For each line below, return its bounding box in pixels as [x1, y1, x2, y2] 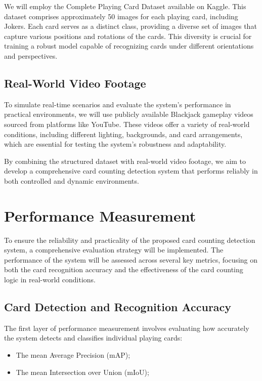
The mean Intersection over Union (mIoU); [16, 366, 149, 377]
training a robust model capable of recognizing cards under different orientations [4, 40, 254, 51]
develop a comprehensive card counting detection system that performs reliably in [4, 165, 258, 176]
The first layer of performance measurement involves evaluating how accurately [4, 322, 249, 333]
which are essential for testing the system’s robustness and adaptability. [4, 139, 227, 149]
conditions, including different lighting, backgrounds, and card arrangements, [4, 129, 243, 139]
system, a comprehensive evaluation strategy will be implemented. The [4, 244, 224, 255]
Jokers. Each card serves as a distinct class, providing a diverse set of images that [4, 21, 257, 31]
